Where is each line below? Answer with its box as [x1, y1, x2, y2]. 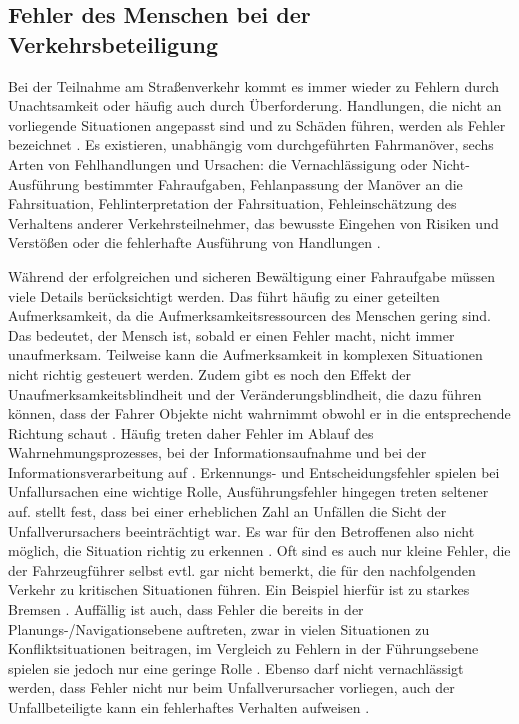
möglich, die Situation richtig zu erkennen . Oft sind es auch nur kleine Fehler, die [8, 540, 511, 561]
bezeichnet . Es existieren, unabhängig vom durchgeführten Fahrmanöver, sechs [8, 134, 494, 155]
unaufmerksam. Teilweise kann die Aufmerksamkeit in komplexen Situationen [8, 344, 483, 365]
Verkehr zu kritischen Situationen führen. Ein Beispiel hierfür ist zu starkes [8, 579, 470, 600]
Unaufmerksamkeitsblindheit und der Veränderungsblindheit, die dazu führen [8, 383, 482, 404]
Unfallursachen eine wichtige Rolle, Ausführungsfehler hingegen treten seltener [8, 481, 489, 502]
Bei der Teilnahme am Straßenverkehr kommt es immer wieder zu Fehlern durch [8, 75, 500, 96]
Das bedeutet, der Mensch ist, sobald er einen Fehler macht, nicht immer [8, 324, 455, 345]
